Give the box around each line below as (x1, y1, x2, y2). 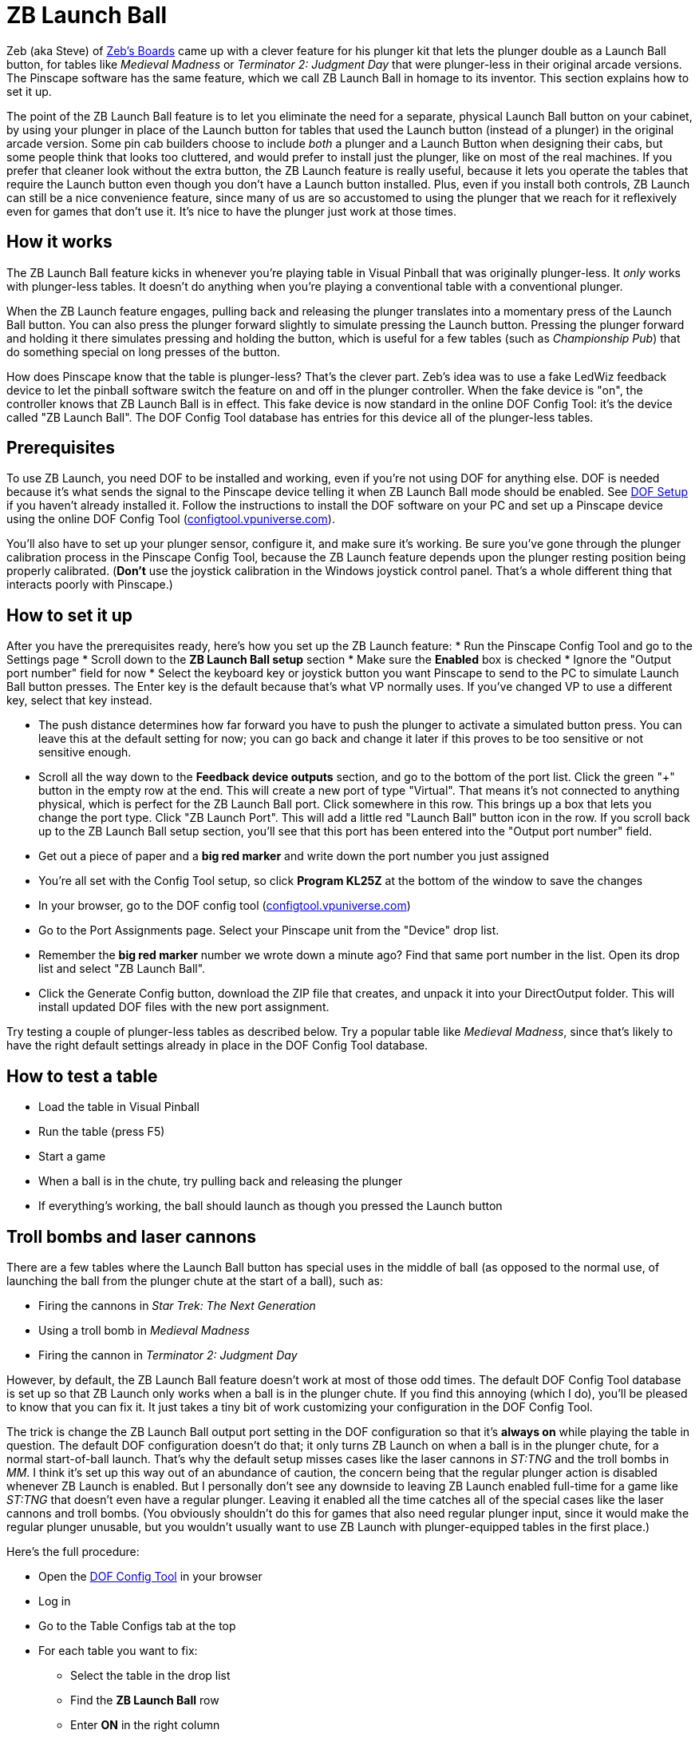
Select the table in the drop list (70, 1668, 231, 1682)
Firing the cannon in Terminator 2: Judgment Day (38, 1347, 298, 1362)
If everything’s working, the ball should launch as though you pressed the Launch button (38, 1199, 503, 1213)
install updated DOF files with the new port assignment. (38, 1000, 330, 1014)
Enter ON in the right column (70, 1717, 220, 1732)
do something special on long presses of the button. (6, 344, 281, 359)
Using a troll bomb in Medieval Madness (38, 1323, 250, 1337)
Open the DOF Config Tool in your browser (38, 1569, 263, 1583)
